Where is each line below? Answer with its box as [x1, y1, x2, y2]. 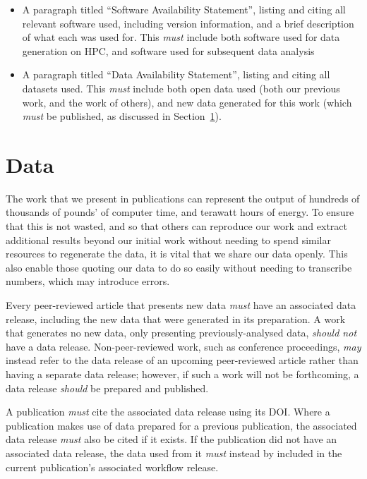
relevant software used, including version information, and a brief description [22, 16, 354, 30]
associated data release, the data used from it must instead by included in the [6, 445, 342, 460]
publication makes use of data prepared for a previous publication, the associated [6, 418, 357, 432]
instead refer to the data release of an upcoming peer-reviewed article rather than [6, 353, 359, 368]
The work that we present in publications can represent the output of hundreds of [6, 190, 360, 205]
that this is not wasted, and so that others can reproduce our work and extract [6, 219, 348, 234]
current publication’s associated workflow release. [6, 459, 219, 474]
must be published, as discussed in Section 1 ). [22, 109, 222, 123]
